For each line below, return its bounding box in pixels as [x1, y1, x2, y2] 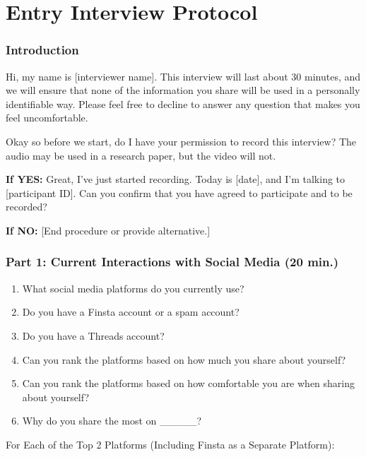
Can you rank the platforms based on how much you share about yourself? [22, 352, 346, 367]
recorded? [6, 199, 47, 214]
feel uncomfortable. [6, 110, 88, 125]
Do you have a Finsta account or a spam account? [22, 304, 240, 319]
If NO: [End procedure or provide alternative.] [6, 222, 211, 237]
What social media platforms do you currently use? [22, 280, 244, 295]
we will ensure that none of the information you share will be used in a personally [6, 83, 360, 97]
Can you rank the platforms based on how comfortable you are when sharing [22, 376, 355, 391]
